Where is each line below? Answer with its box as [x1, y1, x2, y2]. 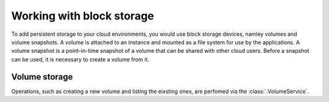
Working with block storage [11, 9, 155, 22]
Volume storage [11, 72, 73, 82]
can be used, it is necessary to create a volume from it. [11, 55, 149, 63]
